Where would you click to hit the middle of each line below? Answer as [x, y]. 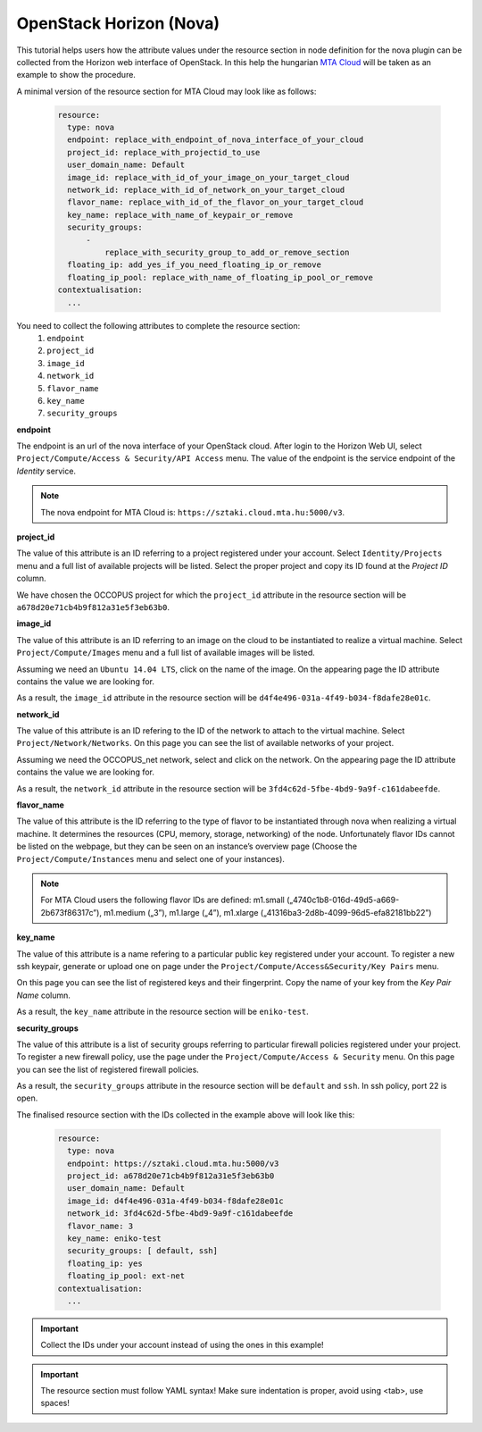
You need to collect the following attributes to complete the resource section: [158, 325]
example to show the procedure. [76, 75]
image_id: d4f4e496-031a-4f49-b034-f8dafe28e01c [176, 1201]
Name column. [44, 995]
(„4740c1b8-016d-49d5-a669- [343, 900]
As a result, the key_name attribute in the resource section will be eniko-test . [163, 1012]
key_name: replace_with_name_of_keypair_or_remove [180, 215]
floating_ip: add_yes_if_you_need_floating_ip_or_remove [194, 265]
